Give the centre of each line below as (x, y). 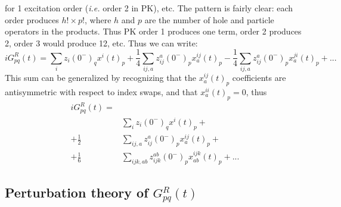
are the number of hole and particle (209, 19)
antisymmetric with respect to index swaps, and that (101, 91)
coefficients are (259, 78)
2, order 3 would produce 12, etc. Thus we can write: (101, 43)
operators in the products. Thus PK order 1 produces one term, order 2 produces (153, 31)
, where (98, 19)
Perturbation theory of (77, 192)
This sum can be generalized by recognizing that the (101, 78)
